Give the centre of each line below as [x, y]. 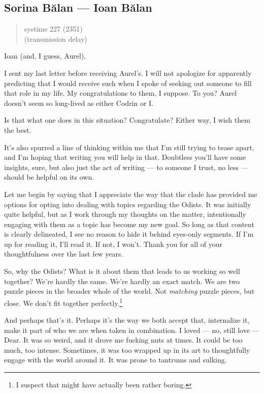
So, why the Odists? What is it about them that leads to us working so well [122, 271]
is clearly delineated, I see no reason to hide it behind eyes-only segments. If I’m [129, 234]
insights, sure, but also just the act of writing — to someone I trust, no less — [126, 167]
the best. [18, 130]
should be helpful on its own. [49, 177]
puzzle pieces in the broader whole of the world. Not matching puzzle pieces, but [129, 291]
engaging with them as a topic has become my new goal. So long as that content [129, 224]
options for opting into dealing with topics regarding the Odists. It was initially [128, 204]
